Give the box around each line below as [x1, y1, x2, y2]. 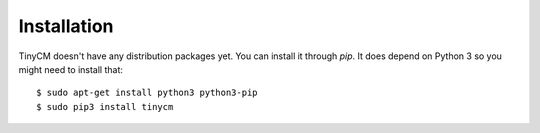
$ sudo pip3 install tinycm [36, 101, 174, 112]
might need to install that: [18, 63, 124, 75]
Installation [18, 15, 114, 37]
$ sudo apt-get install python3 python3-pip [36, 87, 259, 99]
